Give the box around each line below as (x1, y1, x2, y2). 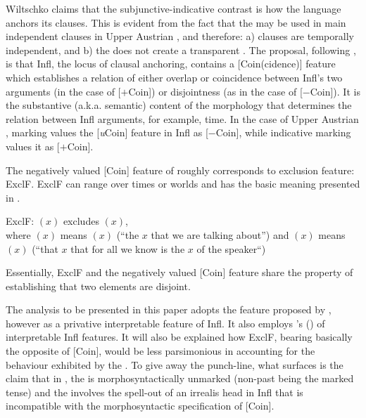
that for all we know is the (70, 241, 185, 256)
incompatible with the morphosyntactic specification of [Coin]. (6, 398, 274, 413)
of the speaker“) (196, 241, 266, 256)
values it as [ (6, 138, 60, 153)
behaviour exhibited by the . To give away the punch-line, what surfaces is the (6, 357, 343, 372)
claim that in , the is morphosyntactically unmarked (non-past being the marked (6, 371, 354, 386)
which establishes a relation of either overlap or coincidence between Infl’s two (6, 70, 343, 84)
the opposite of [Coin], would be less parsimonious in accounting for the (6, 344, 315, 358)
